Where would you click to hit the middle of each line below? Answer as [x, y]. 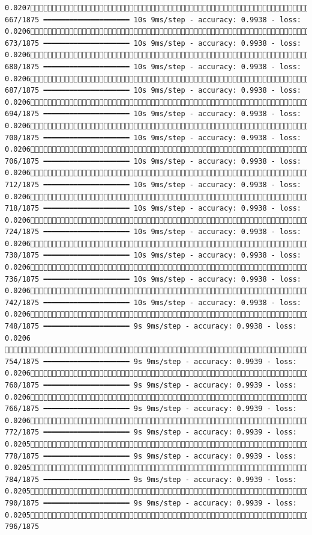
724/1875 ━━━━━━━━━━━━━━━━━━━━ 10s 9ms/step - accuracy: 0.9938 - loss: [153, 232]
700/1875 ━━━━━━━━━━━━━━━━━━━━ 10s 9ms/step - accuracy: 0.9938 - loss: [153, 138]
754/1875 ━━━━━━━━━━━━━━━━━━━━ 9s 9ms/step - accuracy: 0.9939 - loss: [151, 361]
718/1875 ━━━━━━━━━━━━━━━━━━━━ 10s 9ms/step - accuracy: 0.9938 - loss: [153, 209]
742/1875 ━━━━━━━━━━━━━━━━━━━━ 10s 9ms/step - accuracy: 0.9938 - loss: [153, 302]
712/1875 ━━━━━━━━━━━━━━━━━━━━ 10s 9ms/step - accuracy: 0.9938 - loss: [153, 184]
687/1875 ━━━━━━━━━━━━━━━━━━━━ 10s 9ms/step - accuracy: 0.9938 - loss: [153, 91]
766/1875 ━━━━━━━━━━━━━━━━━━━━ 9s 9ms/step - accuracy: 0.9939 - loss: [151, 409]
